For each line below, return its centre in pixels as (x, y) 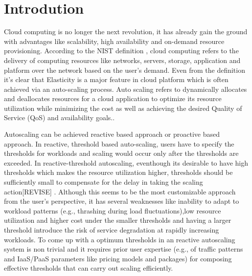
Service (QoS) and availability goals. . (59, 117)
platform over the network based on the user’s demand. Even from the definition (125, 70)
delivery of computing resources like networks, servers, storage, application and (122, 60)
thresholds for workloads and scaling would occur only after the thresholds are (121, 153)
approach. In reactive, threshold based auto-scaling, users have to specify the (119, 143)
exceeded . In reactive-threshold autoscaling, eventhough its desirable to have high (126, 162)
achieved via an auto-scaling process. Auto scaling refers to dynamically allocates (126, 89)
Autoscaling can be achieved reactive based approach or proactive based (112, 134)
